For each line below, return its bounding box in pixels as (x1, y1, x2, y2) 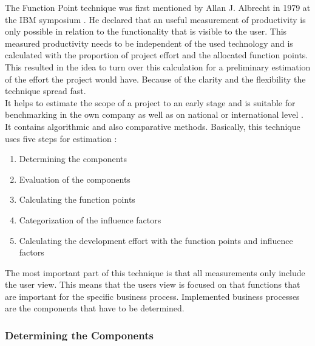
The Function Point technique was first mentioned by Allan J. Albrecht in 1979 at (5, 1, 311, 13)
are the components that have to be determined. (5, 302, 185, 314)
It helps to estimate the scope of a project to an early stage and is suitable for (5, 96, 296, 109)
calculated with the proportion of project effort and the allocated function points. (5, 49, 308, 61)
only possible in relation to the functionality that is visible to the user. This (5, 25, 287, 38)
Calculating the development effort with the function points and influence (19, 234, 293, 246)
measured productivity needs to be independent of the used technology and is (5, 36, 293, 49)
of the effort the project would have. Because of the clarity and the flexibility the (5, 72, 306, 85)
